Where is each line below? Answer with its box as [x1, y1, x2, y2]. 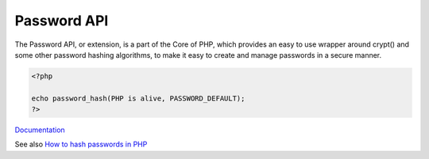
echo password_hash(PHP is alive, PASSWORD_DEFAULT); [31, 93, 245, 103]
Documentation [14, 125, 65, 134]
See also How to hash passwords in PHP [14, 139, 148, 150]
